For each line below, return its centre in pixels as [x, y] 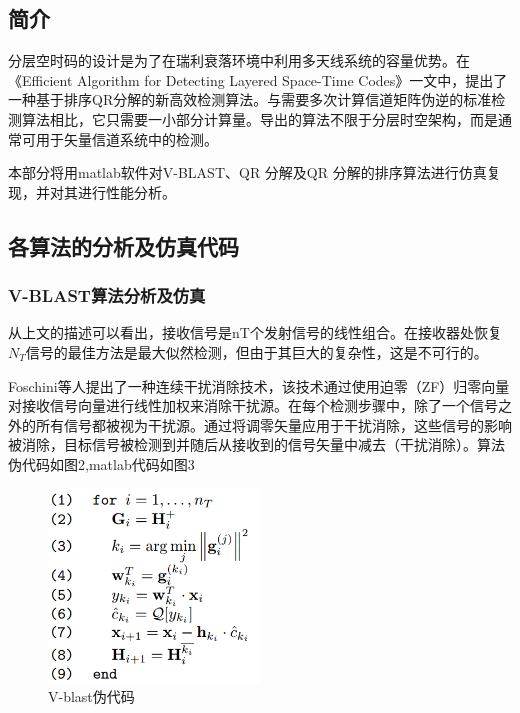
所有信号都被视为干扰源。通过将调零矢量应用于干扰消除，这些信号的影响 [273, 424]
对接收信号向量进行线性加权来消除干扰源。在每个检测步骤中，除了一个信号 [253, 405]
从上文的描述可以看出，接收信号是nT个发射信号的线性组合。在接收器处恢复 [255, 332]
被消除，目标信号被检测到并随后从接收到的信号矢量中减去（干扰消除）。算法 [256, 444]
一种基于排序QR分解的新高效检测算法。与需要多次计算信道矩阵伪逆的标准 [250, 99]
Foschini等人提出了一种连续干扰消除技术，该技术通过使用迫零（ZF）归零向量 [259, 385]
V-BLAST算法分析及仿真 [107, 295]
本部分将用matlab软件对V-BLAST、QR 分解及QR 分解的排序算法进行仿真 [247, 172]
